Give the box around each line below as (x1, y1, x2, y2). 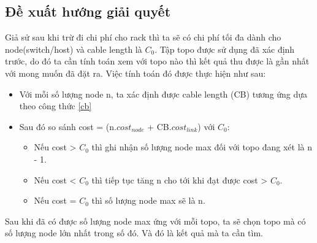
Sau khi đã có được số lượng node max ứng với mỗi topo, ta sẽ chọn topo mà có (5, 214, 306, 227)
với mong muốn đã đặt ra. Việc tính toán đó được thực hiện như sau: (5, 66, 266, 79)
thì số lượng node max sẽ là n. (91, 194, 205, 207)
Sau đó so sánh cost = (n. (19, 120, 116, 133)
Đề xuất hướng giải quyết (5, 2, 171, 21)
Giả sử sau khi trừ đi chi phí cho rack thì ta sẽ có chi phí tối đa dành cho (5, 31, 281, 44)
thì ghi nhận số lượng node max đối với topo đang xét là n (91, 141, 312, 153)
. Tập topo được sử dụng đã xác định (155, 42, 295, 55)
